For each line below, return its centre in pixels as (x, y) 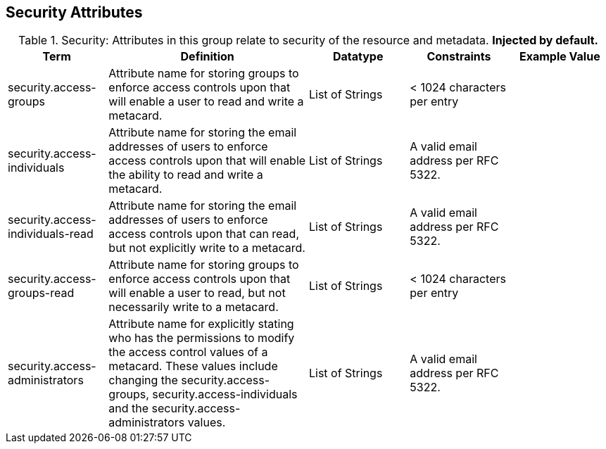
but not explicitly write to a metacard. (207, 248)
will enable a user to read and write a (206, 102)
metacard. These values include (193, 366)
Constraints (459, 57)
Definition (207, 57)
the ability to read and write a (186, 175)
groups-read (41, 293)
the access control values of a (188, 352)
